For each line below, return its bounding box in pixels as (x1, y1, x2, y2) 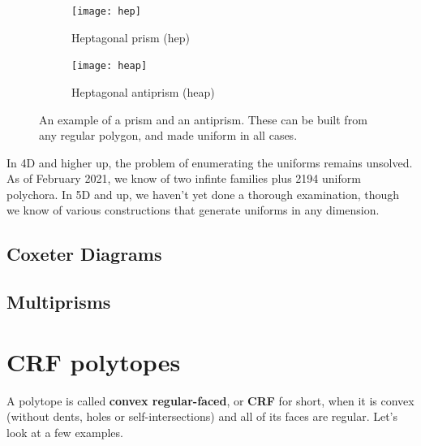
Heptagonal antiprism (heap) (71, 83, 215, 100)
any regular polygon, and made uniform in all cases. (39, 127, 298, 144)
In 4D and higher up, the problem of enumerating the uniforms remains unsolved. (6, 154, 413, 171)
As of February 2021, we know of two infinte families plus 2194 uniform (6, 170, 361, 187)
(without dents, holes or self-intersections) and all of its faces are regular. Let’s (6, 408, 398, 425)
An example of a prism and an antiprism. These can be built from (39, 110, 367, 128)
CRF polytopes (6, 344, 181, 378)
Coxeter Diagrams (6, 241, 162, 266)
